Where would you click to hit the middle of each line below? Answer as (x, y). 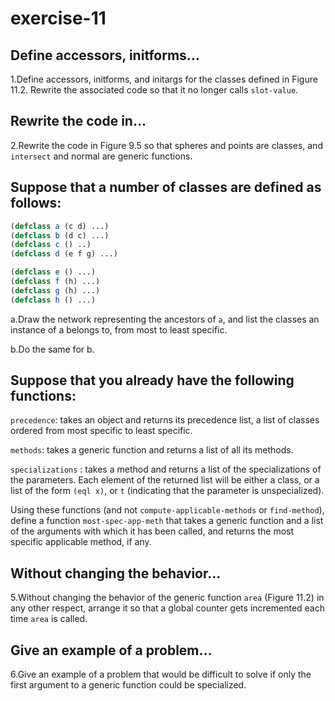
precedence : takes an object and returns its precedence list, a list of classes (165, 420)
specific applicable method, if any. (81, 542)
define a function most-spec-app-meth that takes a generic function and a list (167, 521)
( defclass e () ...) (53, 272)
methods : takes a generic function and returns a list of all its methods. (152, 450)
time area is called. (49, 619)
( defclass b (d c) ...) (60, 235)
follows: (36, 203)
